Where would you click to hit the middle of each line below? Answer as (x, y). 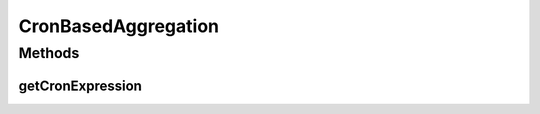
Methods (49, 53)
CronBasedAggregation (119, 26)
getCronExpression (80, 85)
